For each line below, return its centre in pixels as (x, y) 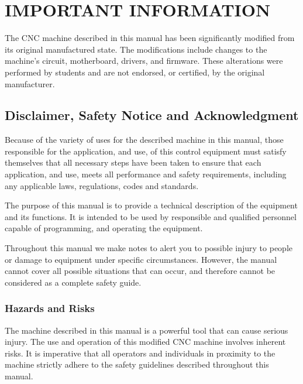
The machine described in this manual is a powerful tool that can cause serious (147, 330)
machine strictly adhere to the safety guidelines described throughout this (137, 364)
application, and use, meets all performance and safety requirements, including (146, 174)
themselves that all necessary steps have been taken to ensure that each (133, 162)
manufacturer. (30, 83)
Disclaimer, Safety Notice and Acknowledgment (152, 115)
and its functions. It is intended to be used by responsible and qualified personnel (151, 216)
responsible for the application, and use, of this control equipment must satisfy (146, 151)
